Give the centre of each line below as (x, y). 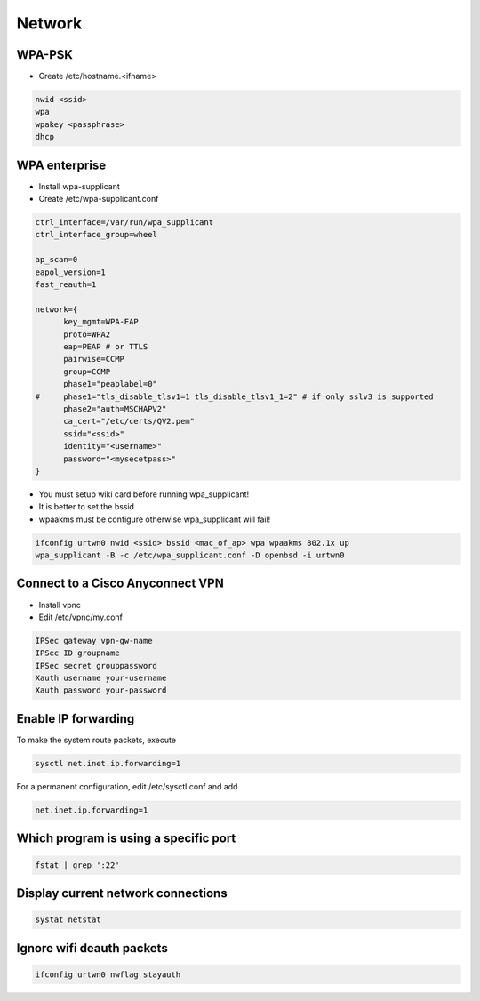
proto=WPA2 (87, 334)
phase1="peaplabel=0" (110, 384)
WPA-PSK (44, 55)
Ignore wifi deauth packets (92, 948)
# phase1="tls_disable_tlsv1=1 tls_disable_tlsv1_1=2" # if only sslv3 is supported (235, 396)
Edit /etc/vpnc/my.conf (81, 617)
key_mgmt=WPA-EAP (101, 322)
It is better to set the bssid (87, 507)
